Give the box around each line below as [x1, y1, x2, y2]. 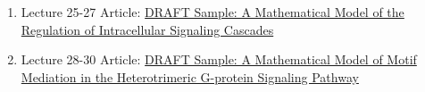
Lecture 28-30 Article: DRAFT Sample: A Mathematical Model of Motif [21, 50, 417, 69]
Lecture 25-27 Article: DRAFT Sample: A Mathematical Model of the [21, 3, 404, 21]
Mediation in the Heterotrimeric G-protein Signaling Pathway [21, 67, 359, 86]
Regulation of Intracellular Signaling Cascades [21, 20, 274, 38]
